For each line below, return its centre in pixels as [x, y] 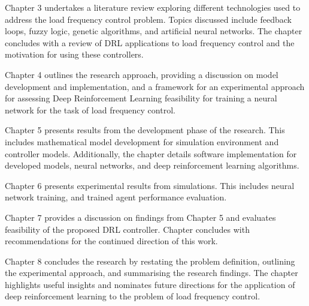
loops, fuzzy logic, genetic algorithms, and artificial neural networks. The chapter [154, 31]
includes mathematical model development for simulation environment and [142, 141]
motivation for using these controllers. [74, 54]
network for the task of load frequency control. [90, 109]
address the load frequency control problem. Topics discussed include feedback [148, 19]
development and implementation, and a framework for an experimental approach [155, 86]
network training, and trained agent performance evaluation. [116, 197]
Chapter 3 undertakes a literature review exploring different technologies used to [153, 7]
